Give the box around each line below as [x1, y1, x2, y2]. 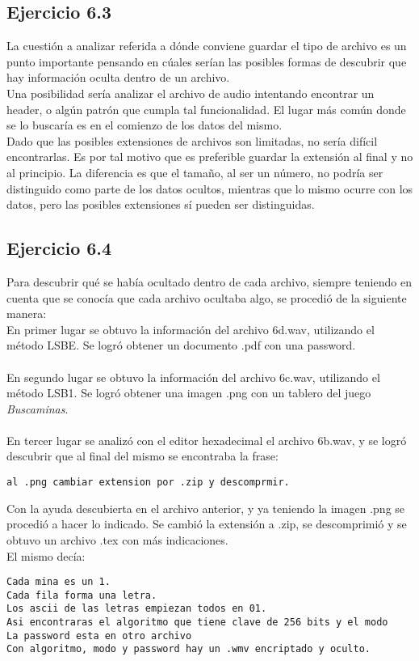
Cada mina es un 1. [6, 576, 111, 588]
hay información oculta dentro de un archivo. [6, 69, 230, 86]
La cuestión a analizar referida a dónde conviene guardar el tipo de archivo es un [6, 37, 407, 54]
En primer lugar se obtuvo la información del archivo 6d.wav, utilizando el [6, 320, 375, 337]
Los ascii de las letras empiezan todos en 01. [6, 603, 267, 615]
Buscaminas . [6, 400, 69, 417]
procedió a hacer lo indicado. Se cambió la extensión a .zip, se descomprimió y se [6, 515, 407, 532]
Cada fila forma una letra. [6, 589, 157, 601]
